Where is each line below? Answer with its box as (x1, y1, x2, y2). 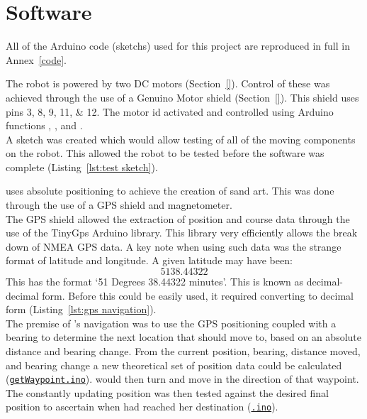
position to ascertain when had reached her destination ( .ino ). (6, 399, 278, 414)
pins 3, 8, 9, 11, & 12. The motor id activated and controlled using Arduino (6, 104, 334, 119)
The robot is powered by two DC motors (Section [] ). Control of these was (6, 76, 330, 91)
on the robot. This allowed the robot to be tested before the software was (6, 146, 324, 160)
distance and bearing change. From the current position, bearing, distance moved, (6, 344, 361, 358)
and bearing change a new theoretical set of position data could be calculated (6, 357, 342, 372)
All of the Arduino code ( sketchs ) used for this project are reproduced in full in (6, 38, 350, 53)
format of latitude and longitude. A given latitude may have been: (6, 253, 293, 268)
